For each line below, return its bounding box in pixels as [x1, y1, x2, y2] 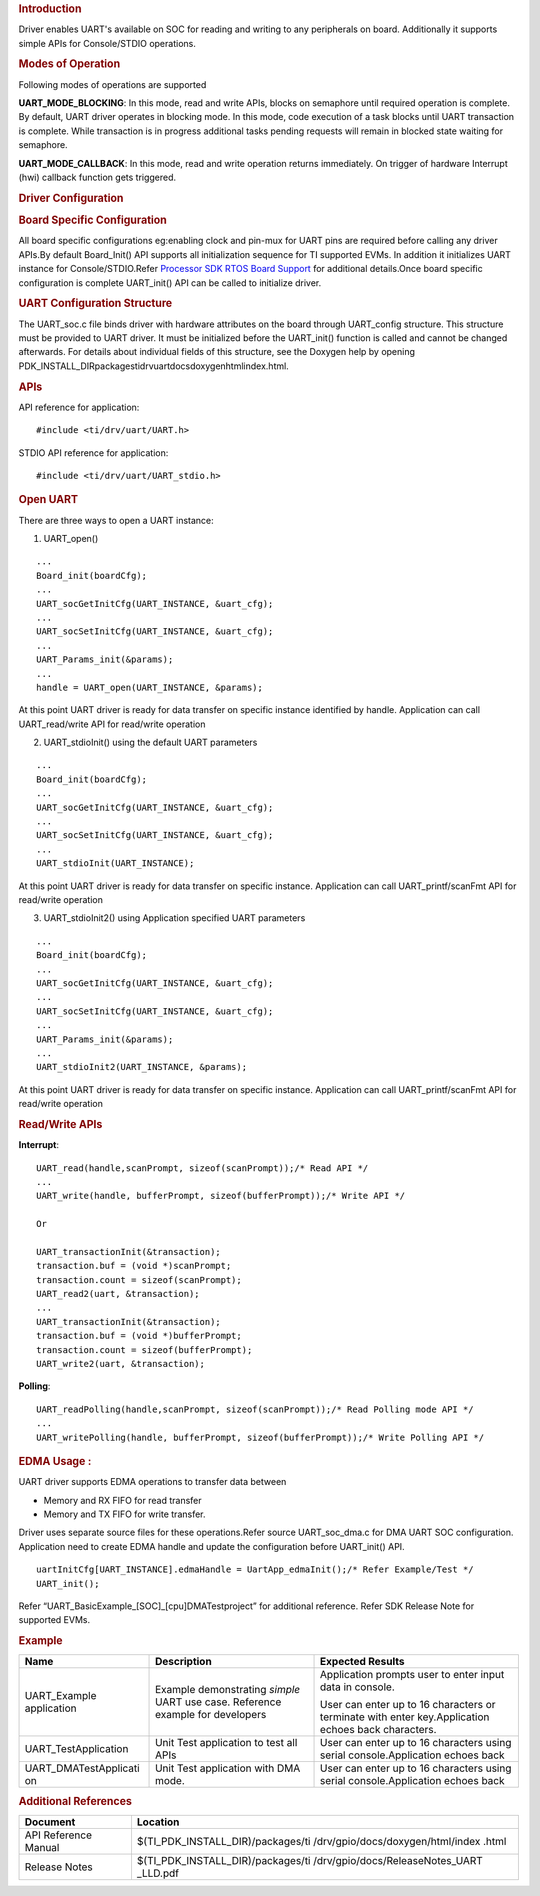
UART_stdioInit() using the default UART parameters [43, 736, 258, 749]
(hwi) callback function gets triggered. [18, 171, 177, 184]
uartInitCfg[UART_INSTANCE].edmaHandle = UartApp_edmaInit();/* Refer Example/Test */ [36, 1564, 474, 1575]
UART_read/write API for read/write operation [18, 718, 206, 730]
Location [136, 1815, 180, 1829]
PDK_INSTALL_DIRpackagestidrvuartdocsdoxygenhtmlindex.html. [18, 360, 289, 372]
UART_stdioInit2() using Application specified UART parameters [43, 912, 306, 924]
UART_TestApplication [24, 1742, 129, 1756]
